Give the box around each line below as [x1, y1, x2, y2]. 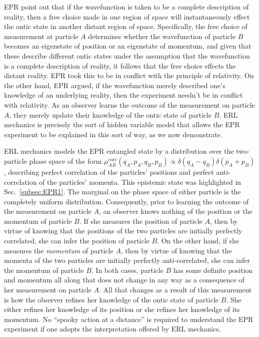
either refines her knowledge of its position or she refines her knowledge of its [4, 304, 240, 314]
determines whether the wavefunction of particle [88, 31, 236, 41]
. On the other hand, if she [157, 235, 239, 246]
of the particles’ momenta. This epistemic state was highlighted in [39, 176, 241, 187]
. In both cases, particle [91, 264, 163, 275]
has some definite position [173, 264, 253, 275]
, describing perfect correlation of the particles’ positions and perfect [4, 166, 214, 177]
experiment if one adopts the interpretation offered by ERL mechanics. [4, 323, 221, 334]
